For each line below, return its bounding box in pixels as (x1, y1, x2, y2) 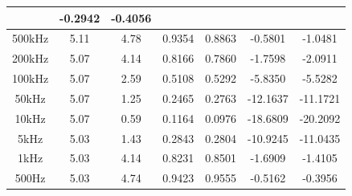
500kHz (12, 30, 49, 47)
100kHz (12, 70, 49, 87)
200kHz (12, 50, 49, 67)
